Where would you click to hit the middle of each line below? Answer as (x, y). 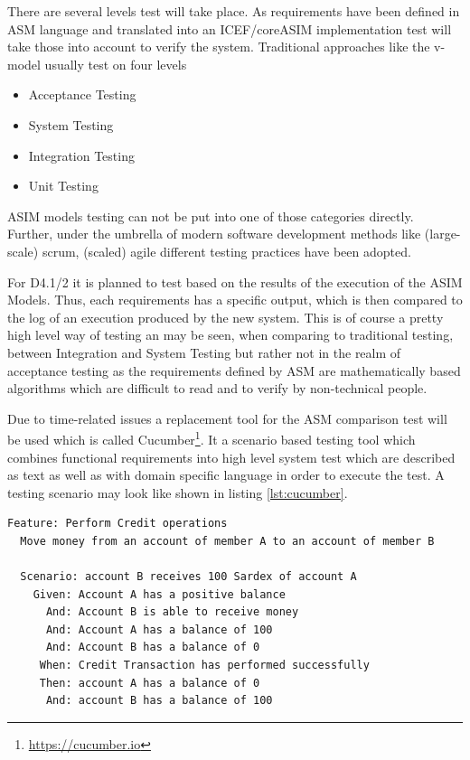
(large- (442, 234)
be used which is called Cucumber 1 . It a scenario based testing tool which (211, 438)
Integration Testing (81, 155)
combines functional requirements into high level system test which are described (231, 457)
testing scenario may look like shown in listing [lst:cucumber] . (178, 492)
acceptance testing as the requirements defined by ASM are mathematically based (234, 370)
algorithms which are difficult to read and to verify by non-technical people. (217, 388)
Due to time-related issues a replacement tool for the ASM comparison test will (227, 418)
